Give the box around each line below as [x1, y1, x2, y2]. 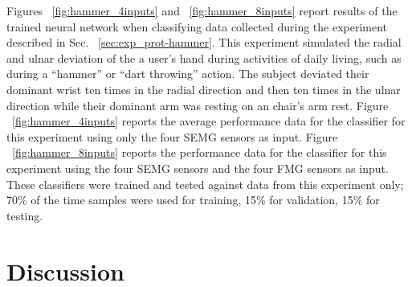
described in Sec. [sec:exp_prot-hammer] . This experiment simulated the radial [6, 34, 402, 51]
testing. [6, 207, 43, 223]
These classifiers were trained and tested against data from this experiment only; [6, 175, 404, 192]
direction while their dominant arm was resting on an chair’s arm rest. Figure [6, 96, 389, 113]
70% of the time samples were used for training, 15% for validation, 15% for [6, 191, 380, 208]
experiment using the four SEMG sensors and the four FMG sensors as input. [6, 159, 389, 176]
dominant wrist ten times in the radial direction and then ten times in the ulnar [6, 80, 401, 97]
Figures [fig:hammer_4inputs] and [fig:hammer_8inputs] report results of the [6, 2, 398, 18]
